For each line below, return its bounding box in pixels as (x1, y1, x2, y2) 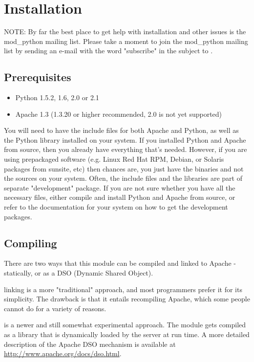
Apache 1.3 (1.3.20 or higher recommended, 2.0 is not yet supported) (15, 108, 222, 119)
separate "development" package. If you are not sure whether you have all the (4, 182, 235, 192)
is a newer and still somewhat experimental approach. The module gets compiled (4, 319, 246, 330)
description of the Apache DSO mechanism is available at (4, 339, 176, 349)
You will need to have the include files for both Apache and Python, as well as (4, 125, 239, 135)
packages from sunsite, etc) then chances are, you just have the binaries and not (4, 163, 244, 173)
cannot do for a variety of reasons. (4, 303, 106, 313)
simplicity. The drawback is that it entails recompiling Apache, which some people (4, 294, 250, 304)
